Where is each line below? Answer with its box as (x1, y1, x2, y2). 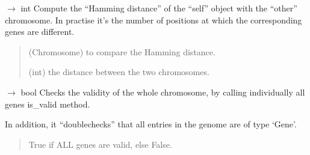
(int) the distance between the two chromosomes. (28, 65, 209, 78)
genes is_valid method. (5, 97, 90, 110)
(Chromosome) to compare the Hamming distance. (28, 45, 215, 58)
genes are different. (5, 25, 75, 38)
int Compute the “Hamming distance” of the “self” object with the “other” (20, 2, 297, 14)
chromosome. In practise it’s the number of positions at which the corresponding (5, 13, 302, 26)
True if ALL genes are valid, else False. (28, 138, 172, 150)
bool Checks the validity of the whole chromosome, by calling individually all (20, 85, 305, 98)
